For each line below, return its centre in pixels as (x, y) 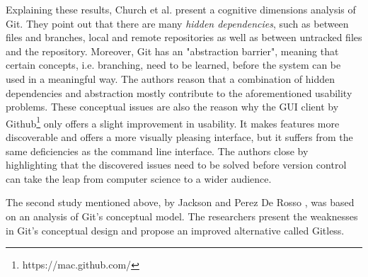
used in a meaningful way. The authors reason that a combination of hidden (171, 78)
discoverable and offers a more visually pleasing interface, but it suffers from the (179, 137)
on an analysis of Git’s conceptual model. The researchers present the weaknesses (182, 216)
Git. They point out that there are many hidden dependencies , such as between (177, 23)
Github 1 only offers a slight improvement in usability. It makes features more (173, 122)
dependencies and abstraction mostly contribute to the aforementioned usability (179, 92)
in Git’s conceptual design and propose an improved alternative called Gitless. (175, 230)
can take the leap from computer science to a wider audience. (139, 178)
